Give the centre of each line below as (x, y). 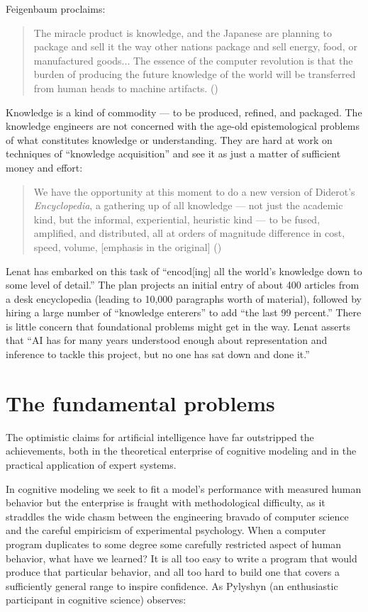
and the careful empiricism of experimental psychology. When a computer (166, 530)
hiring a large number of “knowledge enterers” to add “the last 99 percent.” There (184, 312)
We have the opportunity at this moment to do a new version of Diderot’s (194, 191)
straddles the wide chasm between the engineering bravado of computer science (177, 516)
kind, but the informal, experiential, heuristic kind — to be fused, (177, 219)
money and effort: (44, 167)
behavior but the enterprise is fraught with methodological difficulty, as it (166, 502)
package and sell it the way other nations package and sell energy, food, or (195, 46)
